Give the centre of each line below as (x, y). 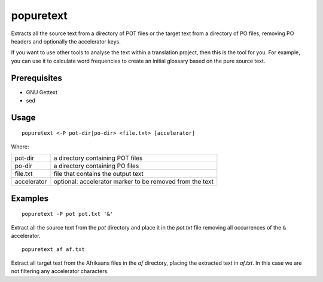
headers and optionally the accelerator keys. (66, 41)
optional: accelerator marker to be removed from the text (133, 182)
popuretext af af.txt (53, 250)
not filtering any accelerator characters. (60, 271)
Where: (20, 147)
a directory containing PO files (96, 166)
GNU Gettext (42, 92)
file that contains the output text (98, 174)
